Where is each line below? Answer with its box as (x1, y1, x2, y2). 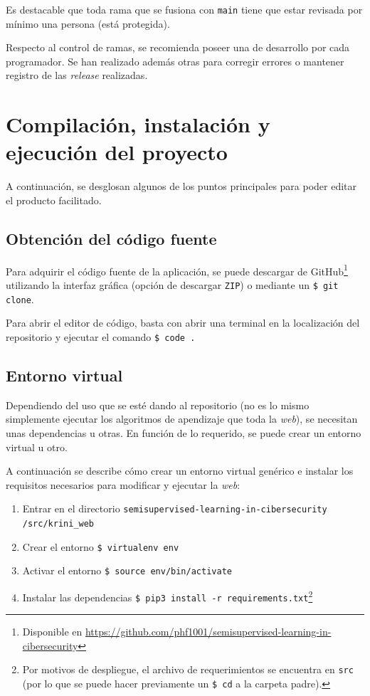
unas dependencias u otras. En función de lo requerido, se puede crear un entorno (6, 425, 361, 440)
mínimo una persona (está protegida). (6, 16, 170, 31)
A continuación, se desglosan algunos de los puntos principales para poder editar (6, 179, 357, 194)
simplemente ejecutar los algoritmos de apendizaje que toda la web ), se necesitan (6, 411, 358, 426)
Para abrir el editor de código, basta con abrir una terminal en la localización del (6, 315, 360, 330)
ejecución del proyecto (6, 137, 228, 167)
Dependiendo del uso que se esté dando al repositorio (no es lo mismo (6, 397, 310, 412)
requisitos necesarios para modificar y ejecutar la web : (6, 477, 240, 492)
